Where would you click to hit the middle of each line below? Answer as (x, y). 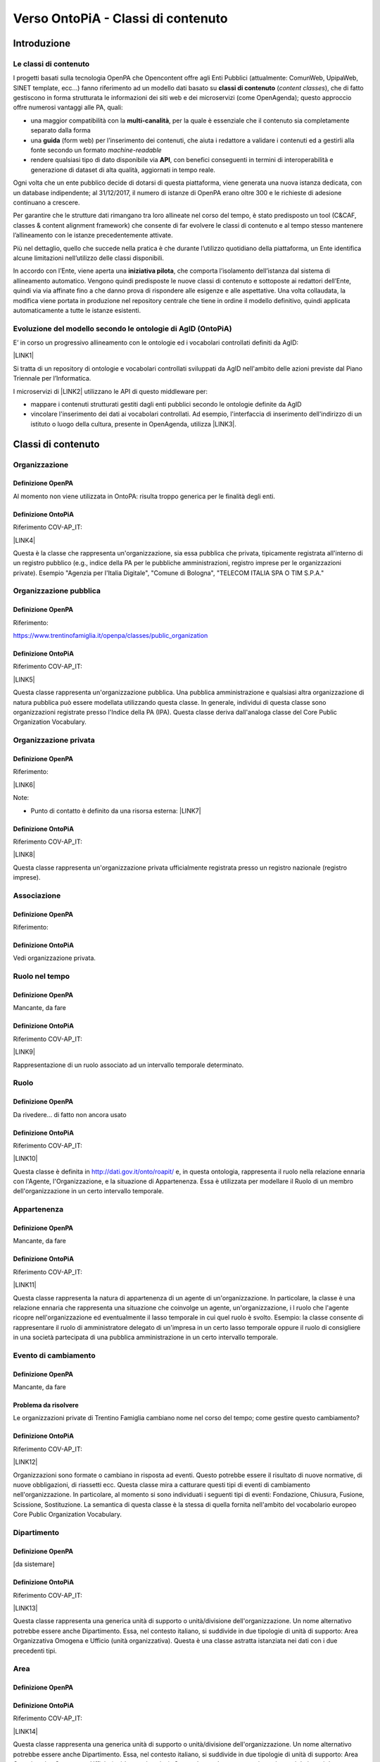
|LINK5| (24, 679)
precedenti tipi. (35, 1651)
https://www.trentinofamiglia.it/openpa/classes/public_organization (110, 636)
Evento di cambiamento (54, 1355)
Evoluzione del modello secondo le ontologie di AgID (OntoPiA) (122, 328)
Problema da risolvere (46, 1405)
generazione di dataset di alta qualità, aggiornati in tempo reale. (123, 170)
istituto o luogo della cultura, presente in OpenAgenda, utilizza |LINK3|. (134, 424)
